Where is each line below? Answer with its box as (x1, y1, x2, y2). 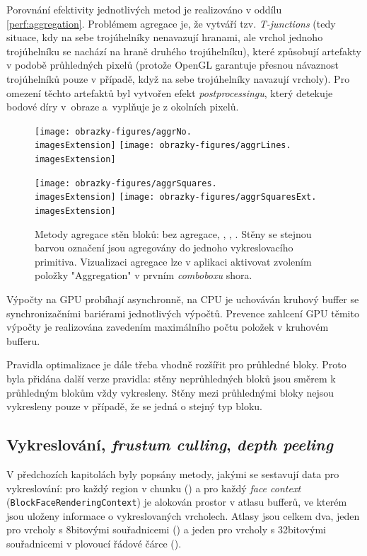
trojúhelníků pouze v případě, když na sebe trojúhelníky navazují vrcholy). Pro (6, 71, 350, 86)
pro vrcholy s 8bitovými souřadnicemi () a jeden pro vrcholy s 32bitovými (6, 522, 326, 537)
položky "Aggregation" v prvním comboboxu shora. (35, 268, 252, 283)
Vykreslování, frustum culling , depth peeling (6, 433, 333, 455)
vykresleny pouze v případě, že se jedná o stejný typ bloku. (6, 399, 262, 414)
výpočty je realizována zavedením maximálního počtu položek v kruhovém (6, 319, 329, 334)
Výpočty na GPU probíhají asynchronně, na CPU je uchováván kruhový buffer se (6, 292, 359, 307)
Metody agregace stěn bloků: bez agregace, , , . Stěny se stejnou (35, 226, 312, 241)
